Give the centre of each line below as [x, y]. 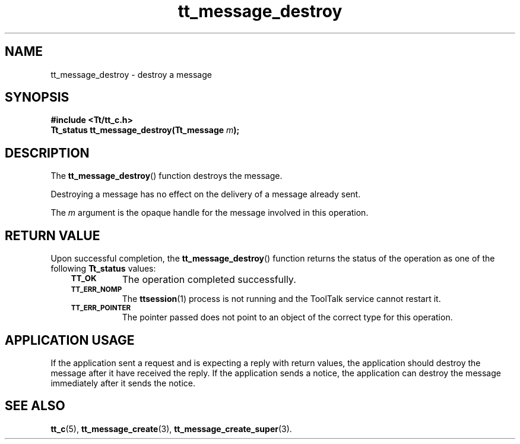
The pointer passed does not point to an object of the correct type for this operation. [287, 317]
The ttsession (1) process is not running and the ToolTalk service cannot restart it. [281, 299]
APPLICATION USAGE [70, 340]
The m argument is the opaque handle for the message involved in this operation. [210, 213]
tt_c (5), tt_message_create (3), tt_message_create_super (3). [171, 429]
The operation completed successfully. [209, 280]
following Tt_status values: [103, 269]
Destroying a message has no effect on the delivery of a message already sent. [206, 194]
